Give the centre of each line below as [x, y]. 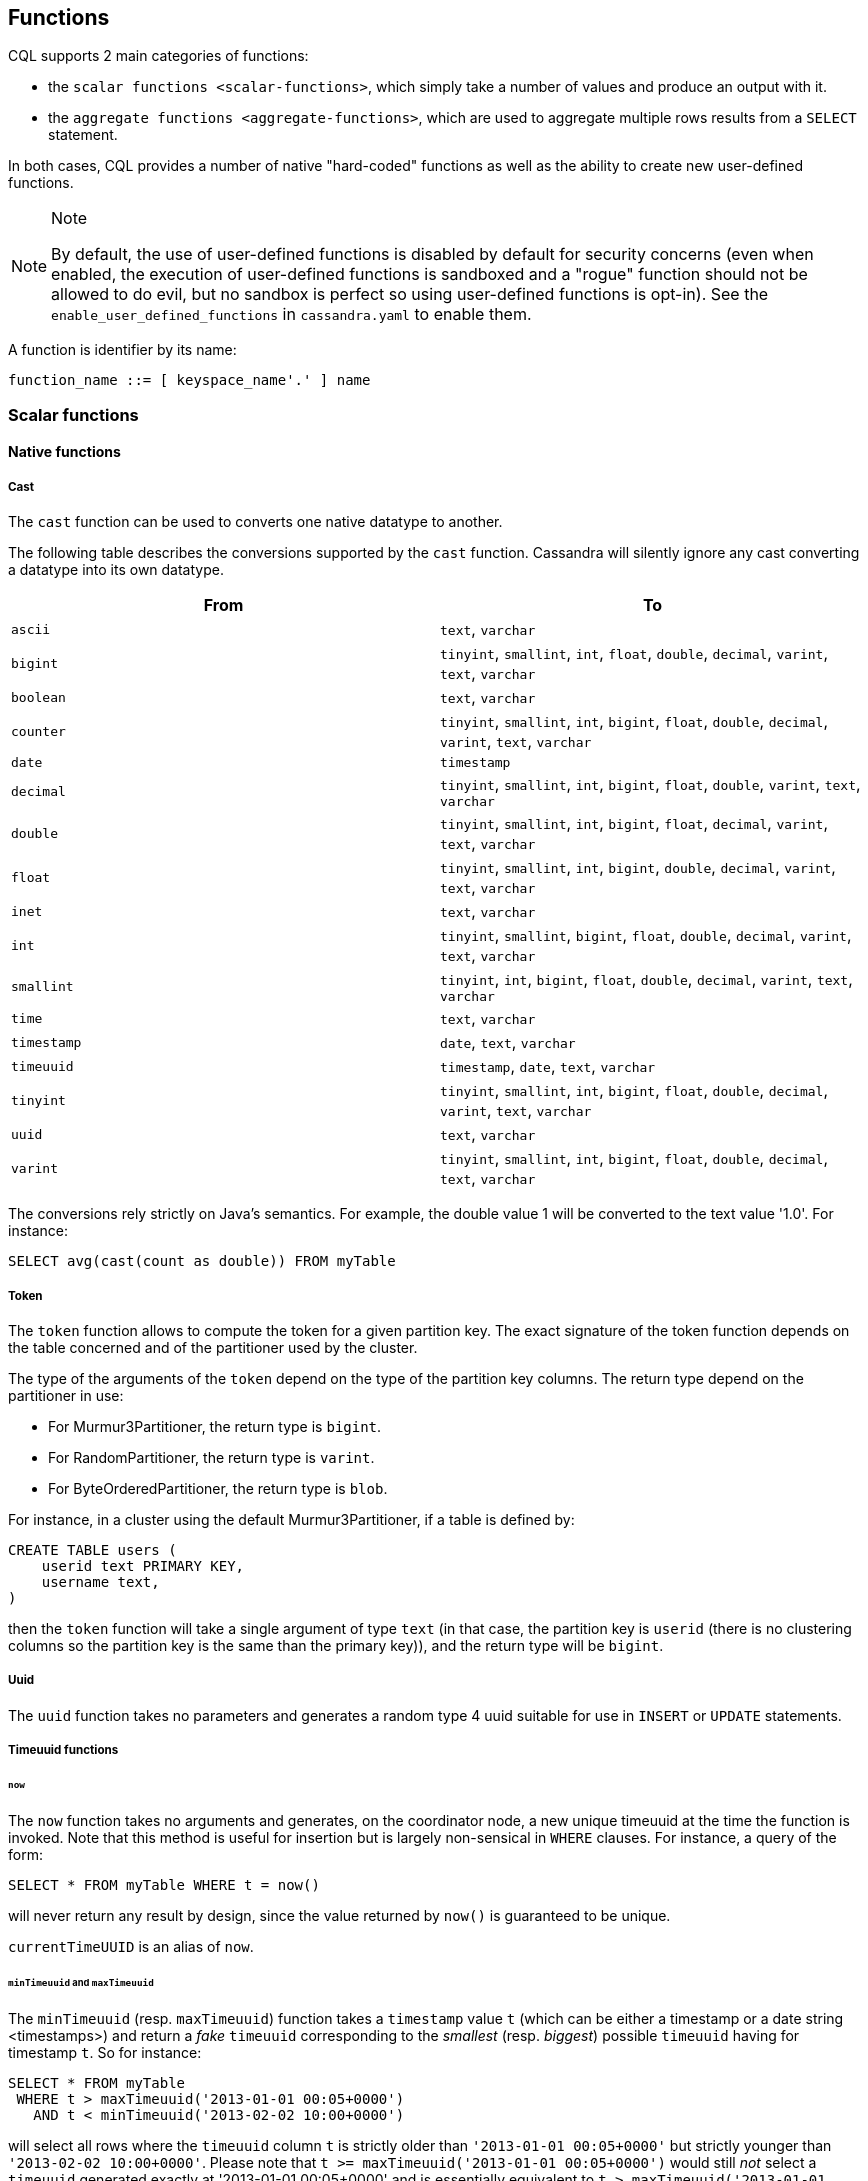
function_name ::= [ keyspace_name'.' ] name [189, 380]
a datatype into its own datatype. [116, 570]
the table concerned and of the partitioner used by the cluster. [213, 1347]
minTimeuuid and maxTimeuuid [81, 1982]
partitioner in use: [66, 1395]
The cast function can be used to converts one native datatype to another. [255, 522]
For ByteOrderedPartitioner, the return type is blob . [218, 1488]
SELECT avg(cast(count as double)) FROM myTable [202, 1261]
